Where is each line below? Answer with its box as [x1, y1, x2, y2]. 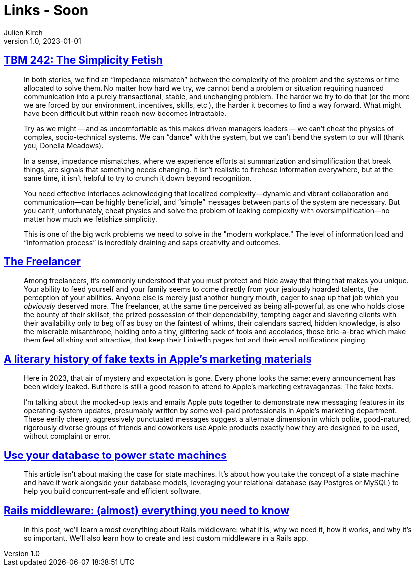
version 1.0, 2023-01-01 [4, 36, 81, 45]
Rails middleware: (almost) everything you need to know [4, 504, 290, 517]
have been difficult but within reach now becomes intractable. [24, 109, 227, 117]
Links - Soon [4, 2, 89, 19]
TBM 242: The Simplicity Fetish [4, 54, 163, 67]
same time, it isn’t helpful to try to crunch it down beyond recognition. [24, 173, 252, 182]
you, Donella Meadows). [24, 141, 104, 150]
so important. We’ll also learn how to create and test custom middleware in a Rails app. [24, 533, 308, 542]
